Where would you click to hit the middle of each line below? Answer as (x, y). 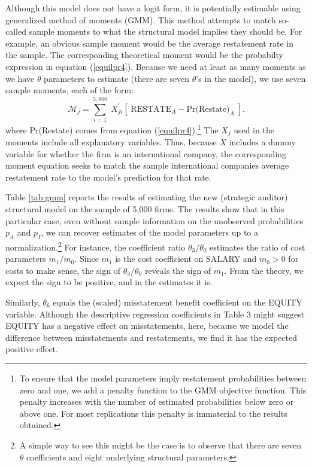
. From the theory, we (264, 270)
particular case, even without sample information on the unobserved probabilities (155, 220)
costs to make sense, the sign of (63, 270)
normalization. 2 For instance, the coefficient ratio (96, 246)
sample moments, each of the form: (70, 90)
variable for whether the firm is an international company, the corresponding (146, 153)
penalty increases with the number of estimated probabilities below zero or (157, 402)
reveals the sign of (178, 270)
